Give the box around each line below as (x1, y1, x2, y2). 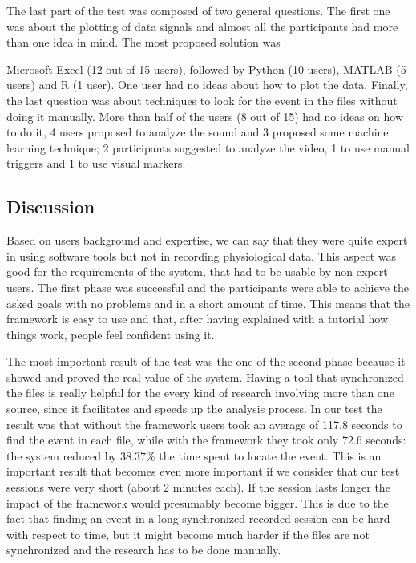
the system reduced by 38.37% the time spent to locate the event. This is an (6, 447, 382, 464)
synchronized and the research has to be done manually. (6, 541, 281, 558)
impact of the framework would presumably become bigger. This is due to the (6, 494, 389, 511)
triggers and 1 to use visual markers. (6, 155, 186, 172)
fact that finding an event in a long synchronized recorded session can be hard (6, 510, 390, 527)
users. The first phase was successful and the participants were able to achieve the (6, 278, 410, 295)
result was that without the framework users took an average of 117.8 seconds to (6, 415, 402, 432)
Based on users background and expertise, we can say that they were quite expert (6, 232, 408, 249)
